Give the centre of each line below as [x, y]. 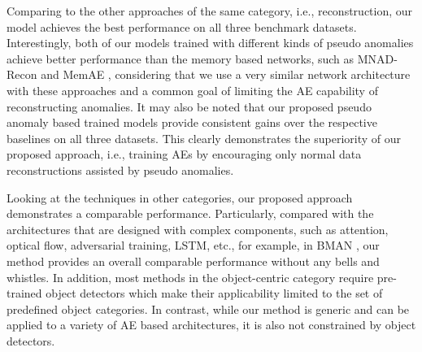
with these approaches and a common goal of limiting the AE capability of [192, 90]
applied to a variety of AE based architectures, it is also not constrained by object [211, 325]
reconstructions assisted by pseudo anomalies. [120, 169]
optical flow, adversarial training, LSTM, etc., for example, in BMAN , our [193, 245]
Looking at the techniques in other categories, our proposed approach [180, 197]
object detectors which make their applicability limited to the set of [214, 293]
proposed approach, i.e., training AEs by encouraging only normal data [184, 154]
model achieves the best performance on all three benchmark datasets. [182, 26]
